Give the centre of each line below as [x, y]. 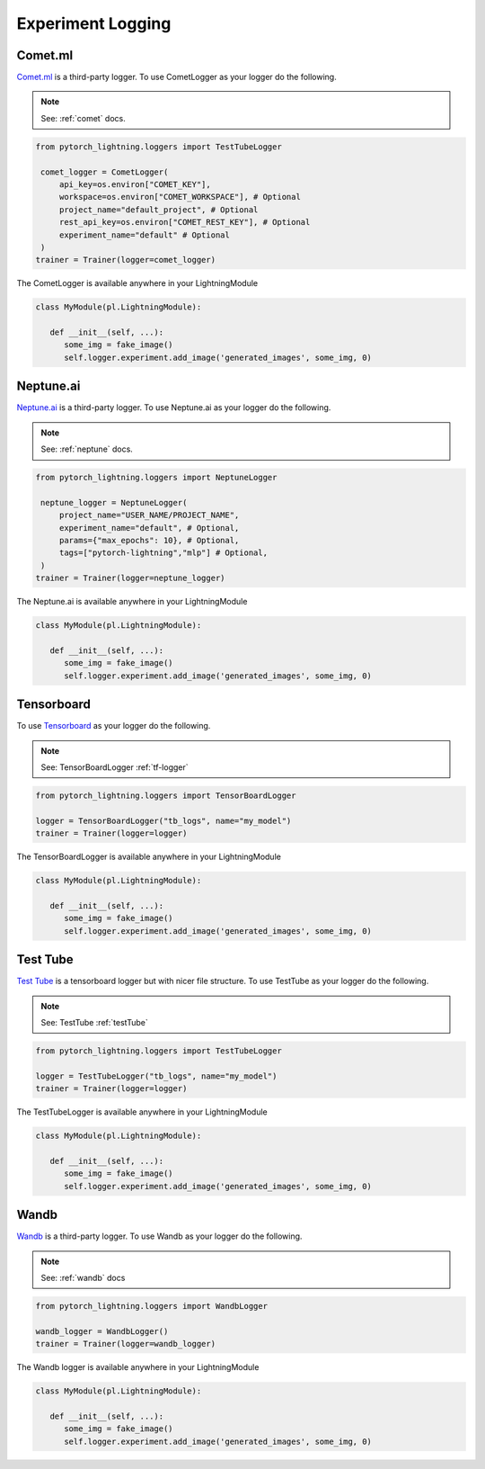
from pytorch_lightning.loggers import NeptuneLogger [156, 478]
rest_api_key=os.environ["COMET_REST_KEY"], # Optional [185, 222]
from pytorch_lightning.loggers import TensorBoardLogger [166, 796]
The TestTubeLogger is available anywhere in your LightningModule [142, 1112]
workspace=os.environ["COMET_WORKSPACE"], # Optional [180, 197]
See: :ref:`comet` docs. [83, 118]
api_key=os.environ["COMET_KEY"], [135, 184]
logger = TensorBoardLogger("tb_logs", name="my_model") [163, 820]
